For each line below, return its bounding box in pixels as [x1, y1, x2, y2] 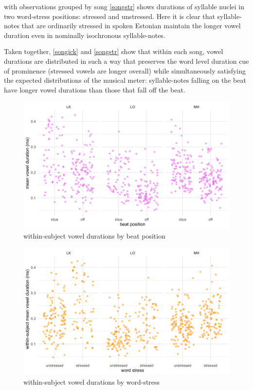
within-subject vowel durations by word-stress [23, 376, 160, 387]
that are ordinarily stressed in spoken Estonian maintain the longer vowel [21, 20, 241, 31]
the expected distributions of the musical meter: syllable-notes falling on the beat [4, 75, 246, 85]
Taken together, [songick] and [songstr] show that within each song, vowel [4, 46, 223, 56]
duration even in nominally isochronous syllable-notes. [4, 30, 165, 40]
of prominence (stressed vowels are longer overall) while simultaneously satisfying [4, 65, 246, 75]
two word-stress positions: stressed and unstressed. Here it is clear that [4, 11, 215, 21]
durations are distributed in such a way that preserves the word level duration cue [4, 56, 249, 66]
